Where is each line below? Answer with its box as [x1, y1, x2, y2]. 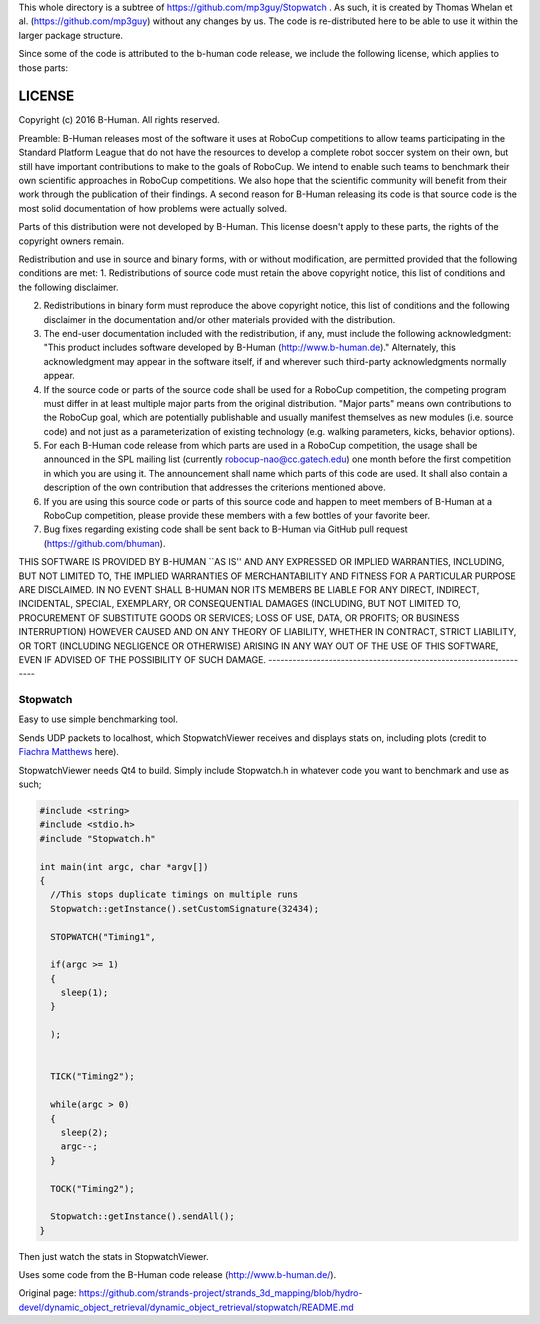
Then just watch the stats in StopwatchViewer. [18, 1250, 209, 1262]
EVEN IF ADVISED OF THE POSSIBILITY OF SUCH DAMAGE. [18, 653, 267, 665]
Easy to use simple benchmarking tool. [18, 713, 179, 725]
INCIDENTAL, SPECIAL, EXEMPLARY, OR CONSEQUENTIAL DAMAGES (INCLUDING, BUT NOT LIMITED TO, [18, 598, 462, 610]
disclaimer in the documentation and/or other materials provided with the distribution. [43, 313, 396, 325]
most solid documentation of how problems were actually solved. [18, 202, 288, 214]
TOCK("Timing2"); [50, 1183, 135, 1194]
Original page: [18, 1287, 77, 1299]
